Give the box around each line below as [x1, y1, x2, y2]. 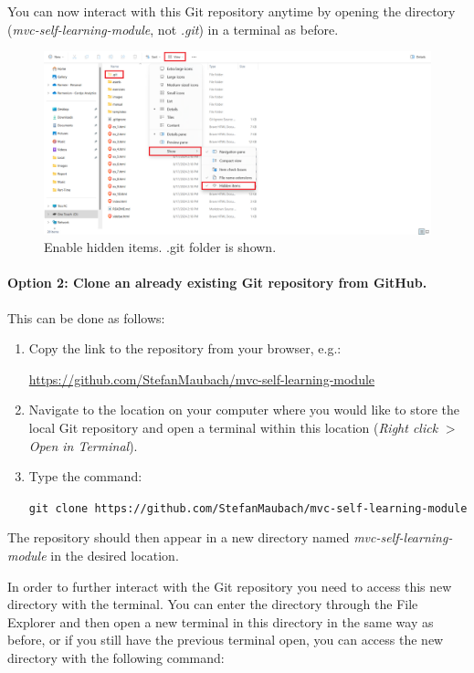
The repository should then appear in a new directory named [7, 528, 350, 547]
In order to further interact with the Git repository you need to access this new [7, 576, 452, 595]
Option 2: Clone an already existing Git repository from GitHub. [7, 273, 427, 292]
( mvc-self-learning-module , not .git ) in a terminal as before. [7, 19, 339, 38]
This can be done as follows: [7, 308, 165, 327]
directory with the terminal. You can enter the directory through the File [7, 594, 418, 614]
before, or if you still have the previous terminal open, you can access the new [7, 630, 444, 649]
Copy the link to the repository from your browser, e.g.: [28, 339, 342, 358]
